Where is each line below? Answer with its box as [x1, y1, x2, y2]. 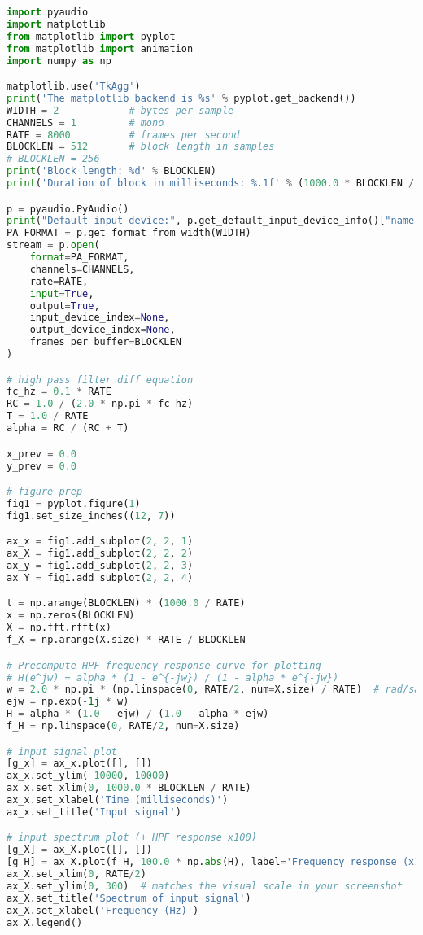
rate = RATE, [29, 275, 89, 287]
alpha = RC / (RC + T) [7, 422, 129, 435]
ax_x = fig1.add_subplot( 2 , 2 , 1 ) [7, 535, 194, 548]
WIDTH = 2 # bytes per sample [7, 104, 234, 116]
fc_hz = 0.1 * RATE [7, 386, 111, 398]
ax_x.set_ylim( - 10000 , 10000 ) [7, 770, 170, 782]
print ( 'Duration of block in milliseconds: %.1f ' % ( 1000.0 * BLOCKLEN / [7, 177, 415, 190]
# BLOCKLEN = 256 [7, 153, 100, 165]
